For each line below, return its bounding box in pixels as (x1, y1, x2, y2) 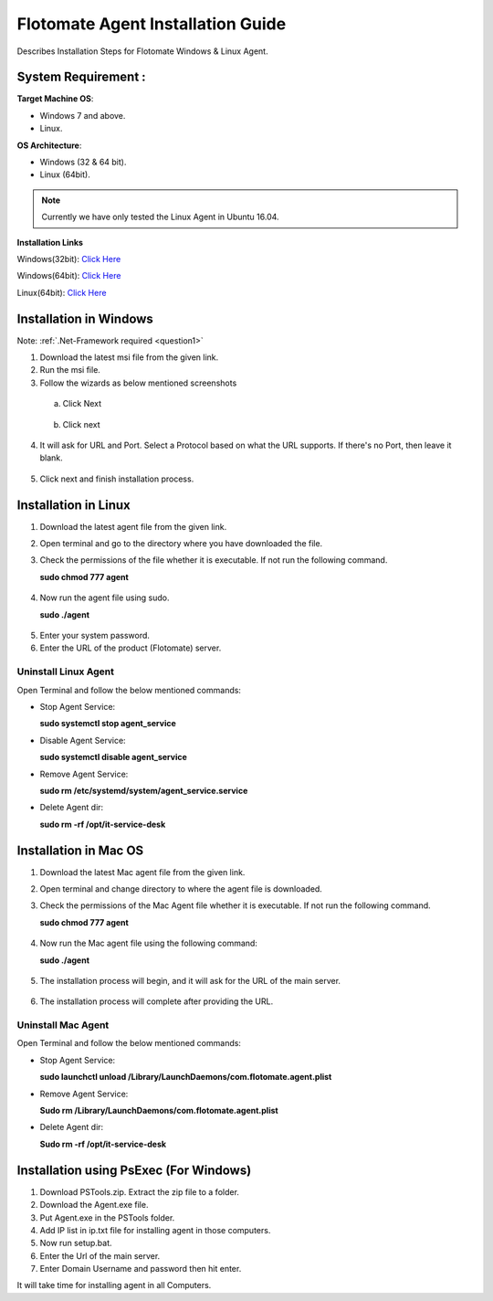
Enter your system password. (39, 630, 151, 641)
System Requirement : (16, 69, 146, 85)
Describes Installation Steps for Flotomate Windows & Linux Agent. (16, 46, 268, 57)
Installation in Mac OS (16, 842, 144, 858)
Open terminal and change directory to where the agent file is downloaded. (39, 883, 323, 894)
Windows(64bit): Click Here (16, 270, 121, 281)
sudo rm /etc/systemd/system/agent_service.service (39, 785, 248, 796)
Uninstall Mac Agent (16, 1019, 110, 1031)
